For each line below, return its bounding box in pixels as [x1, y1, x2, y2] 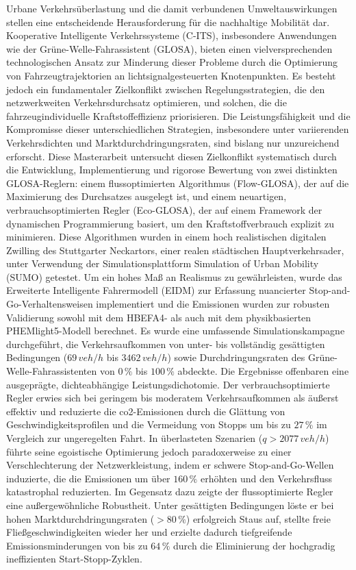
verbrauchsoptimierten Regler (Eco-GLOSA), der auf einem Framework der [6, 202, 322, 216]
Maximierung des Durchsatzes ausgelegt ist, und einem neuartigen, [6, 189, 287, 203]
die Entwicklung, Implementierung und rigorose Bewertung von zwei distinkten [6, 162, 338, 177]
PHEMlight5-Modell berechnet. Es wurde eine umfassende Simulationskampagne [6, 323, 345, 338]
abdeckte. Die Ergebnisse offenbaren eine [177, 364, 349, 378]
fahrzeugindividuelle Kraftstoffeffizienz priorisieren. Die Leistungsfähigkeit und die [6, 108, 351, 123]
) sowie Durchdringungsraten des [167, 350, 305, 364]
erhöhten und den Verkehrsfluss [200, 471, 333, 485]
